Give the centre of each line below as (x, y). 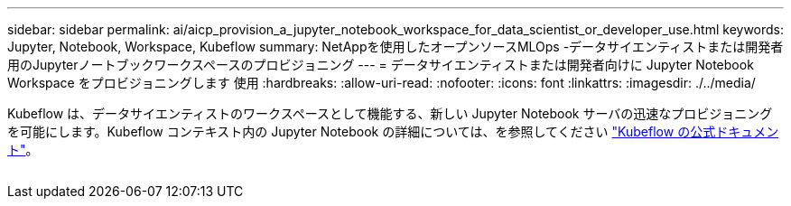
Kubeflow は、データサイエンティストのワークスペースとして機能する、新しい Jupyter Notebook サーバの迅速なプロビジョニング (390, 113)
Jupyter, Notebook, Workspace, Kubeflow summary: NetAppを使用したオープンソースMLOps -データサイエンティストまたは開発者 (395, 47)
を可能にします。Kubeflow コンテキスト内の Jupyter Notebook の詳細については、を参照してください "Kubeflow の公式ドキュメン (393, 131)
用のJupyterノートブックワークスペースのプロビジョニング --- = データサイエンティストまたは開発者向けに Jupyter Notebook (381, 65)
